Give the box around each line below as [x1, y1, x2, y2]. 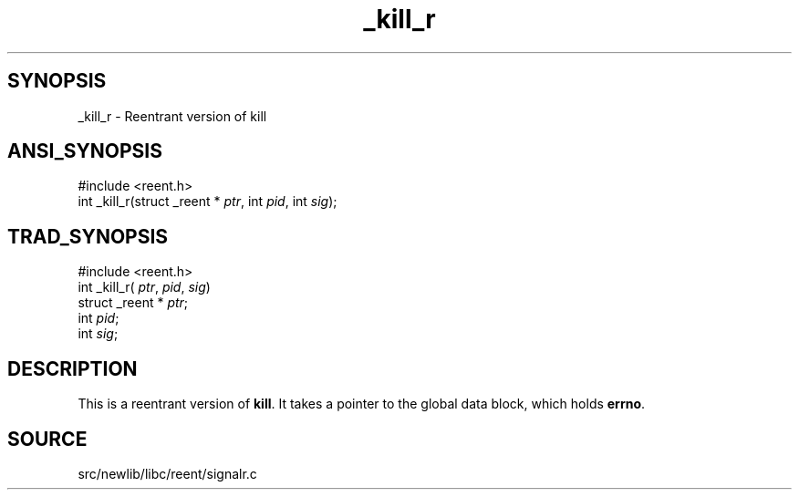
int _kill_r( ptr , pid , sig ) [78, 279, 211, 295]
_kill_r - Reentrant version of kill [78, 108, 267, 124]
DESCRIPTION [7, 357, 138, 380]
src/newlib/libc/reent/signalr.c [78, 465, 257, 481]
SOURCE [7, 427, 88, 450]
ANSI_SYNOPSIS [7, 140, 162, 163]
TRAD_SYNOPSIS [7, 224, 169, 248]
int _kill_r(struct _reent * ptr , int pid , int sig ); [78, 193, 337, 210]
